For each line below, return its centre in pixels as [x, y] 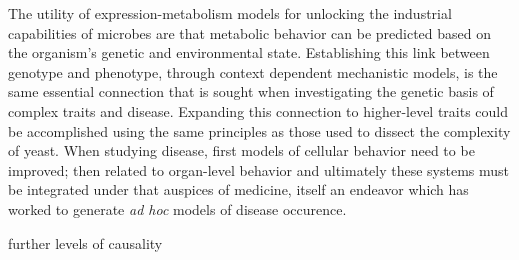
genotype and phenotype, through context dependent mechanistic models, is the [253, 71]
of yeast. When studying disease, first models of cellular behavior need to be [241, 150]
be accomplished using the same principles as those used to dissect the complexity [259, 130]
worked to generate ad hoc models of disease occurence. [177, 208]
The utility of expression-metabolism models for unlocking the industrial [230, 13]
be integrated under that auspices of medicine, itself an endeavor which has [238, 189]
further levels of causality [85, 242]
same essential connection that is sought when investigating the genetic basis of [251, 91]
